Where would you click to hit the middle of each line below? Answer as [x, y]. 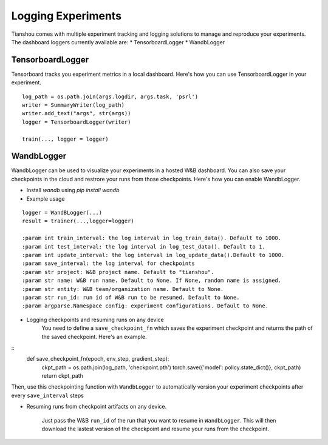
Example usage [46, 199]
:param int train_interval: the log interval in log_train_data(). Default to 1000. [152, 238]
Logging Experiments [66, 16]
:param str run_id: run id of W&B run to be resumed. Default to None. [131, 297]
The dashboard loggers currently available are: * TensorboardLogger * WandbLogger [118, 42]
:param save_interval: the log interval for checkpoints [109, 263]
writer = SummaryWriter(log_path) [73, 105]
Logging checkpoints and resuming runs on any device [95, 320]
